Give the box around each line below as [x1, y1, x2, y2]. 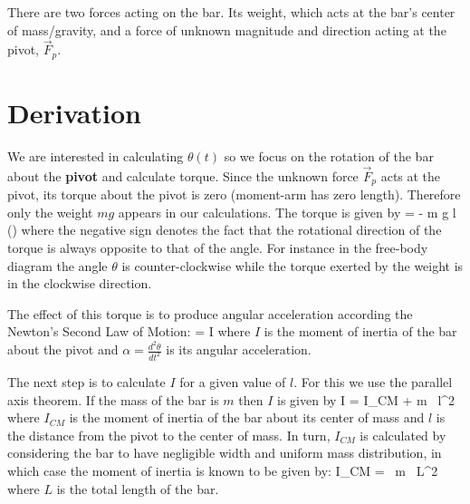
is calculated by [360, 425, 446, 444]
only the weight [7, 202, 93, 221]
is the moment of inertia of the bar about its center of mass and [69, 408, 425, 427]
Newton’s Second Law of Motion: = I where [7, 322, 251, 341]
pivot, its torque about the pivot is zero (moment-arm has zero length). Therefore [7, 185, 461, 204]
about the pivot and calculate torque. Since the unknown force [7, 166, 359, 185]
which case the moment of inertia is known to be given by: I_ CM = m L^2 [7, 460, 438, 480]
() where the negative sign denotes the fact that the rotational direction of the [7, 220, 442, 239]
